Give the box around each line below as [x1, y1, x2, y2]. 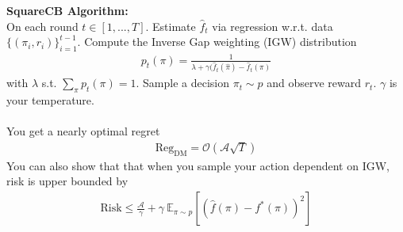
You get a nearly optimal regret [6, 123, 160, 139]
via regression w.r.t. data [212, 17, 333, 34]
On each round [6, 17, 79, 34]
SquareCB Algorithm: [6, 2, 129, 18]
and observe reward [267, 74, 362, 91]
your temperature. [6, 92, 94, 108]
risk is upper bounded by [6, 173, 129, 189]
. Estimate [145, 17, 196, 34]
